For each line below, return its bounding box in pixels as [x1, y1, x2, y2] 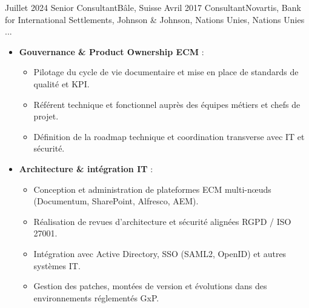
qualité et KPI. [33, 77, 90, 90]
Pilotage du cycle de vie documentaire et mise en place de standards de [33, 65, 299, 78]
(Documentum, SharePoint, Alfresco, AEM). [33, 195, 199, 207]
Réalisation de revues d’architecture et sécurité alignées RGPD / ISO [33, 215, 291, 227]
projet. [33, 110, 59, 122]
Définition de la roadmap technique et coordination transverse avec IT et [33, 130, 305, 142]
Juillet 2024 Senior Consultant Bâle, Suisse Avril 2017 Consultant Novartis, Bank [5, 1, 301, 13]
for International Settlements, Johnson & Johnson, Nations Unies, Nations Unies [5, 13, 305, 25]
